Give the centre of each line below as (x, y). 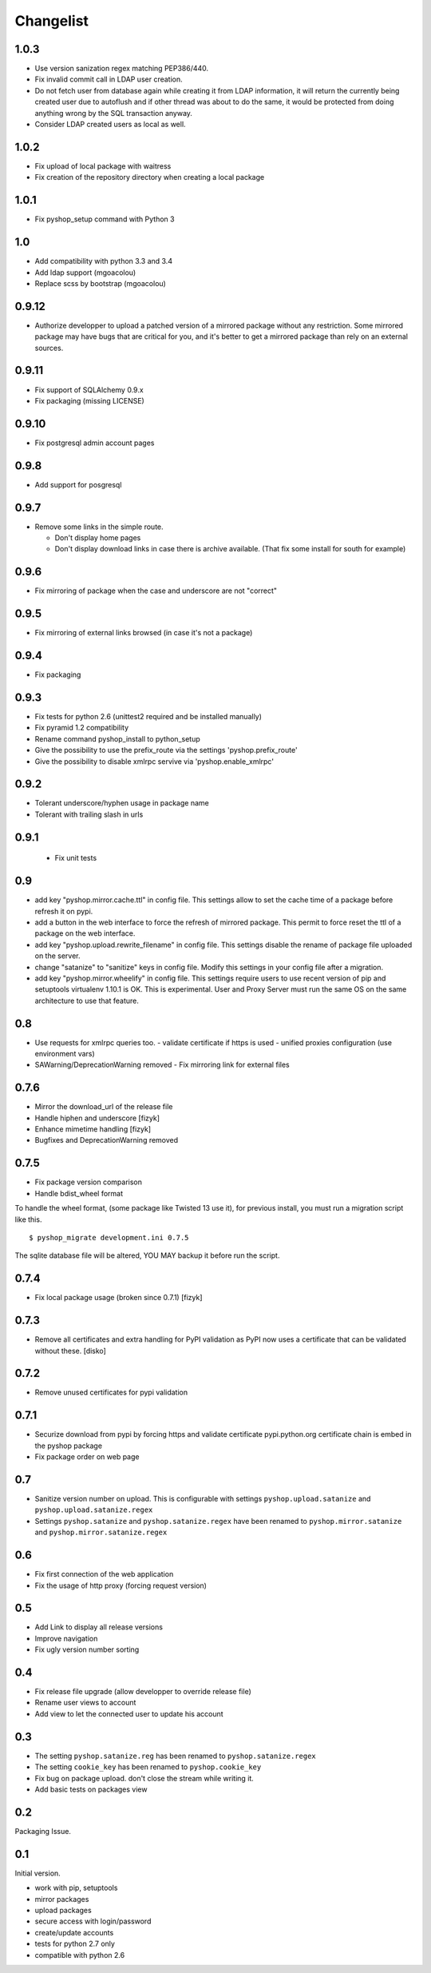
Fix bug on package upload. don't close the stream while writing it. (144, 1778)
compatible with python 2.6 (80, 1955)
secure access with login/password (93, 1921)
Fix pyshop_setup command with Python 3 (105, 219)
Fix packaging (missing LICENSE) (90, 400)
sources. (49, 348)
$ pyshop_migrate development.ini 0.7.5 (109, 1237)
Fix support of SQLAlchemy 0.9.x (89, 390)
